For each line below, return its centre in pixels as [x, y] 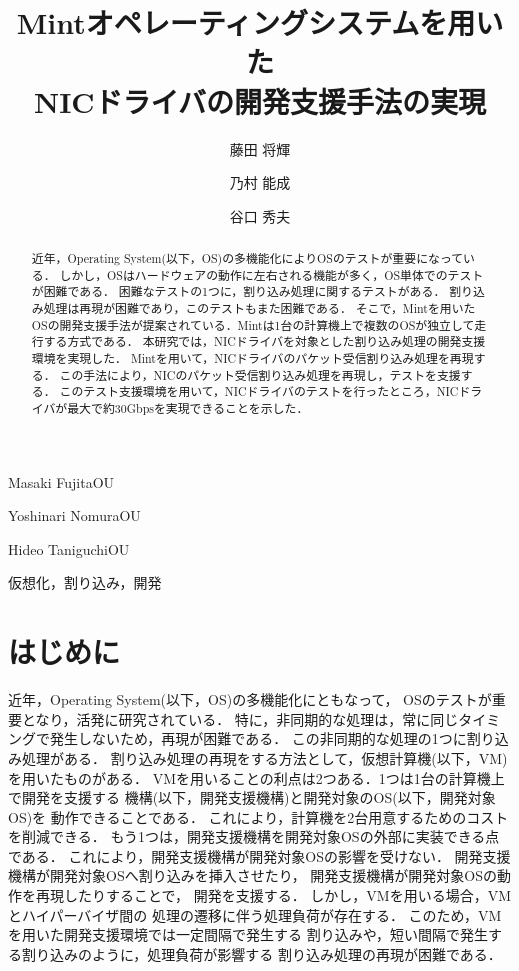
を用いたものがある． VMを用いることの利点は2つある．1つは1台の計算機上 [256, 777]
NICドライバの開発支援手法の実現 [260, 100]
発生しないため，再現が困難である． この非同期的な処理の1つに [258, 738]
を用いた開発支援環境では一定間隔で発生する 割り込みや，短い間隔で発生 [248, 934]
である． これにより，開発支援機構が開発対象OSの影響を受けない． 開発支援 [259, 855]
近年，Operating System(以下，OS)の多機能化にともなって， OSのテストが [250, 699]
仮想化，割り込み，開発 [85, 582]
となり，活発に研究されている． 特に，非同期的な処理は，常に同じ [240, 718]
